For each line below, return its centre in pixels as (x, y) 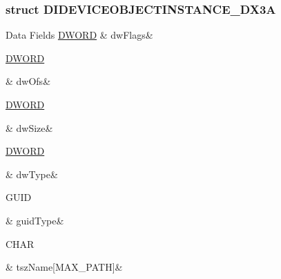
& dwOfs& (28, 81)
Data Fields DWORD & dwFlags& (79, 35)
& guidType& (35, 220)
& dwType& (32, 174)
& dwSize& (29, 127)
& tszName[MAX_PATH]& (64, 267)
